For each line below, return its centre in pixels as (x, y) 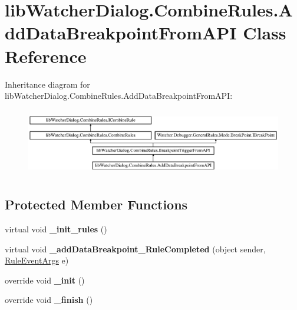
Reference (46, 56)
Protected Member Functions (96, 204)
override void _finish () (49, 300)
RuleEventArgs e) (37, 260)
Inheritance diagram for (47, 84)
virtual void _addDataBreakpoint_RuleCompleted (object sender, (135, 249)
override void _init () (45, 280)
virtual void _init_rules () (56, 229)
